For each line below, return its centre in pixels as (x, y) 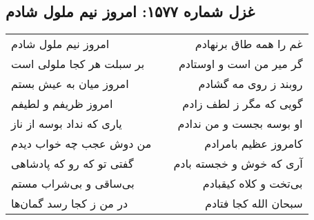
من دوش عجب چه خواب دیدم (81, 144)
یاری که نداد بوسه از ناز (67, 124)
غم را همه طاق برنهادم (249, 44)
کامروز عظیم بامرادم (254, 144)
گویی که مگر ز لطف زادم (243, 104)
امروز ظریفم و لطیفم (62, 104)
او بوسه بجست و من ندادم (240, 124)
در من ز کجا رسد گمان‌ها (70, 203)
